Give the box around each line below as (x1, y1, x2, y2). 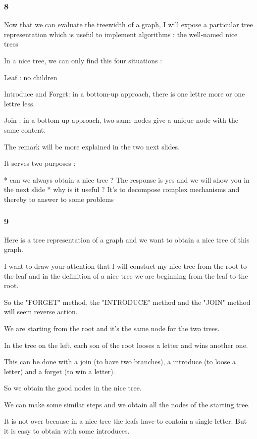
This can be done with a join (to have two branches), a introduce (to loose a (4, 356, 236, 367)
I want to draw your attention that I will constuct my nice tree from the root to (4, 260, 247, 271)
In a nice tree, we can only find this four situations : (4, 55, 162, 65)
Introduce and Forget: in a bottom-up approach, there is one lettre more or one (4, 89, 245, 99)
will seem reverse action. (4, 306, 78, 317)
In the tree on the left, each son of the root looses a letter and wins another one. (4, 340, 248, 350)
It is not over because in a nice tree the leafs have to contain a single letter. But (4, 416, 247, 426)
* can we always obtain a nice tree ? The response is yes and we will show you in (4, 174, 250, 185)
